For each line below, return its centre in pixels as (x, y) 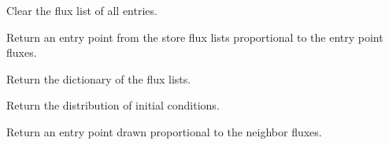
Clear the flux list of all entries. (82, 10)
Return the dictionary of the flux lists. (99, 78)
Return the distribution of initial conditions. (113, 105)
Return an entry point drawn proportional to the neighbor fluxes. (164, 131)
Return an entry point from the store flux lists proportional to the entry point (195, 37)
